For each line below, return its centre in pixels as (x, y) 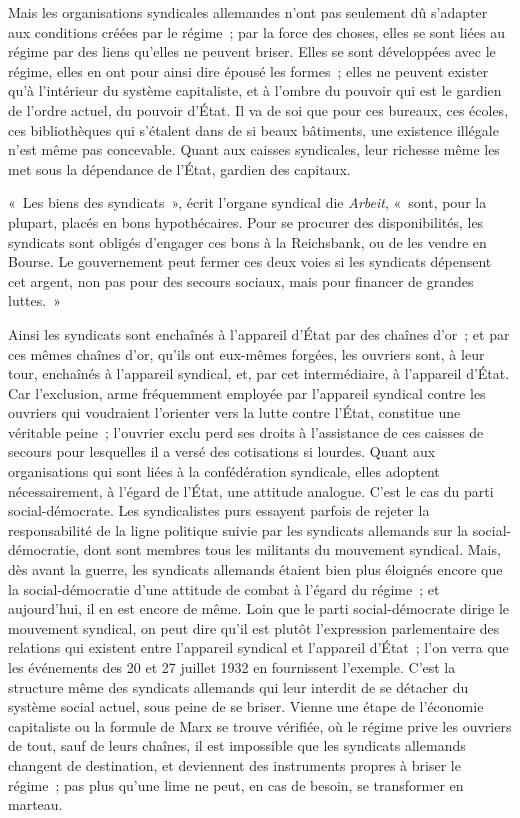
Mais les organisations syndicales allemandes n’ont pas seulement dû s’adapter (248, 12)
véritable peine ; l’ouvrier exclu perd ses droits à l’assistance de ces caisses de (246, 431)
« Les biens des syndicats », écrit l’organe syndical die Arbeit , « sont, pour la (247, 202)
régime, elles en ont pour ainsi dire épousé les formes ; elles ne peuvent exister (248, 70)
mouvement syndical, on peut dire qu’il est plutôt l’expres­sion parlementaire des (254, 627)
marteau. (35, 804)
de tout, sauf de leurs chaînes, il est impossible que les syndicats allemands (237, 745)
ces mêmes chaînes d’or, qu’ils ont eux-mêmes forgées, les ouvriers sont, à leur (246, 353)
